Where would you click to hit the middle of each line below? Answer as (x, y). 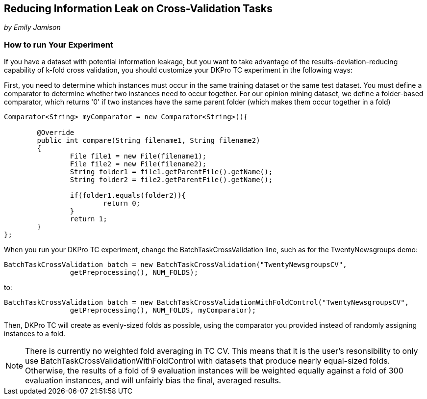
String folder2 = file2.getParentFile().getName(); (171, 180)
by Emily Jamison (32, 27)
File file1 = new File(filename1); (138, 156)
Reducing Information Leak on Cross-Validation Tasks (138, 9)
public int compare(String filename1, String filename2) (149, 141)
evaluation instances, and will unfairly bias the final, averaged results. (153, 381)
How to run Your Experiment (59, 44)
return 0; (122, 203)
